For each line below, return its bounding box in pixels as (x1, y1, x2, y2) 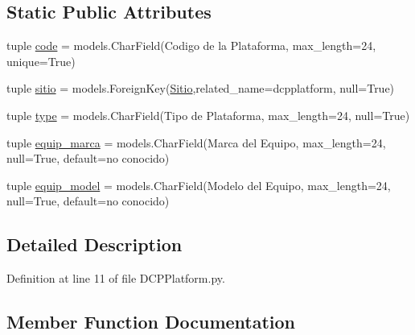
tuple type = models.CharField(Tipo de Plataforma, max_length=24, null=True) (6, 106, 410, 123)
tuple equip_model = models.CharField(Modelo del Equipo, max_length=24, (6, 176, 391, 193)
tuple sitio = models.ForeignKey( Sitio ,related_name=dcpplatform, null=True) (6, 80, 395, 97)
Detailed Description (6, 232, 183, 257)
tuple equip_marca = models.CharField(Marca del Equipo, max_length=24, (6, 134, 386, 151)
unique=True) (6, 52, 76, 69)
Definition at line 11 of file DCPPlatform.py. (6, 270, 225, 287)
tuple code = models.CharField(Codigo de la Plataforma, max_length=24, (6, 37, 376, 54)
